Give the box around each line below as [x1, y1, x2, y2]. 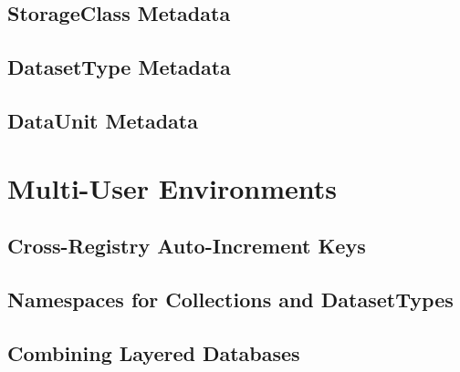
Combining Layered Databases [7, 338, 300, 367]
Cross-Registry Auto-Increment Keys [7, 232, 366, 260]
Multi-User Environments [7, 169, 337, 206]
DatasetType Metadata [7, 53, 231, 81]
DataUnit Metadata [7, 106, 198, 134]
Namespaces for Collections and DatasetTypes [7, 284, 454, 313]
